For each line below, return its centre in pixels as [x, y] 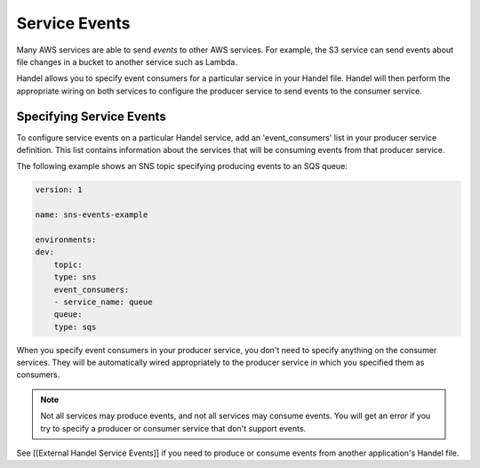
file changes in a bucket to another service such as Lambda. [127, 61]
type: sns [75, 277]
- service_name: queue [103, 302]
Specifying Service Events [91, 116]
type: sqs [75, 327]
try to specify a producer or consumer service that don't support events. [173, 428]
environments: [66, 239]
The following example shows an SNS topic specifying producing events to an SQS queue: [182, 166]
